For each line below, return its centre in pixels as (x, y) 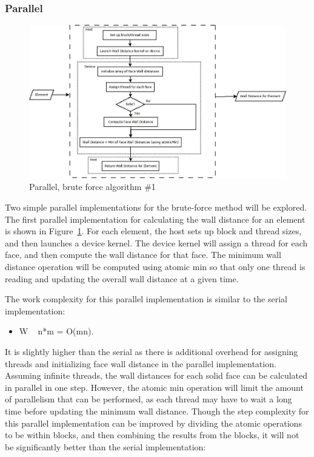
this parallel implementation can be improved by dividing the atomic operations (153, 423)
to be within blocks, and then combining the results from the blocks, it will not (152, 435)
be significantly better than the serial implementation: (105, 446)
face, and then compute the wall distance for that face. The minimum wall (143, 255)
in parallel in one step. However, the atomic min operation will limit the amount (154, 387)
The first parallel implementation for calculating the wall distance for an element (155, 219)
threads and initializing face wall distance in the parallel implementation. (141, 363)
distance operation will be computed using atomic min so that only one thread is (155, 267)
